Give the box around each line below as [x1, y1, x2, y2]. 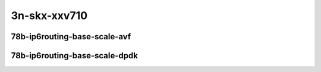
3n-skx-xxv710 [11, 9, 88, 22]
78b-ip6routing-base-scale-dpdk [11, 51, 138, 61]
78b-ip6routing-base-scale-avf [11, 32, 131, 42]
